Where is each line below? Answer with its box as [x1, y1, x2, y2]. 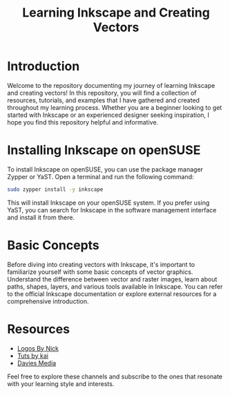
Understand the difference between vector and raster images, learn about [7, 275, 218, 283]
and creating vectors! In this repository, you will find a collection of [7, 89, 197, 97]
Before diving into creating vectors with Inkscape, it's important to [7, 260, 195, 268]
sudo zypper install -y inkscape [7, 185, 104, 193]
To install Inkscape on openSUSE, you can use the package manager [7, 165, 204, 174]
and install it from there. [7, 213, 75, 221]
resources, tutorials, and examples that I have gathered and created [7, 95, 200, 104]
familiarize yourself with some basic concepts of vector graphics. [7, 268, 193, 276]
